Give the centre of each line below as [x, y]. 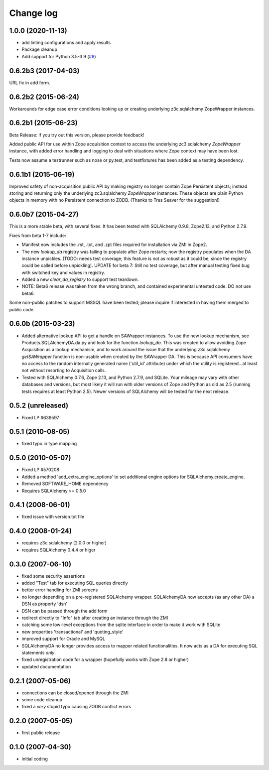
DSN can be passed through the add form [65, 611]
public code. [22, 309]
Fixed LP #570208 [41, 470]
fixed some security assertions [53, 576]
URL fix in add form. [30, 83]
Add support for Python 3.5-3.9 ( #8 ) [59, 56]
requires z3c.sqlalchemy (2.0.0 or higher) [64, 543]
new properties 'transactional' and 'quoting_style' [72, 632]
